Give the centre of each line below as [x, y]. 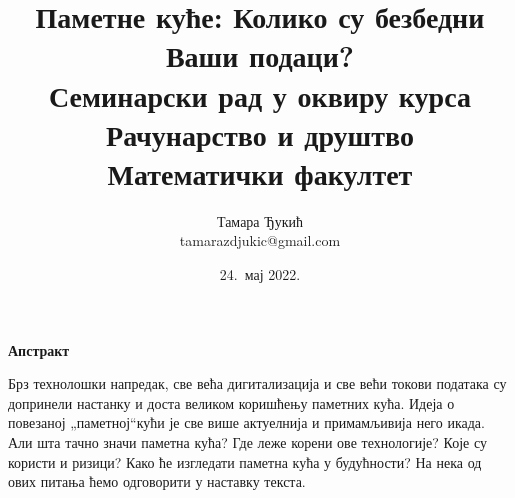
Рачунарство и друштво [260, 133]
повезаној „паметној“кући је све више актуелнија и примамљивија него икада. [246, 422]
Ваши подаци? [260, 55]
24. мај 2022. [260, 274]
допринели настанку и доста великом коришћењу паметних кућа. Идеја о [231, 402]
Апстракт [39, 349]
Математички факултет [260, 172]
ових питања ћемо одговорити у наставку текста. [157, 481]
